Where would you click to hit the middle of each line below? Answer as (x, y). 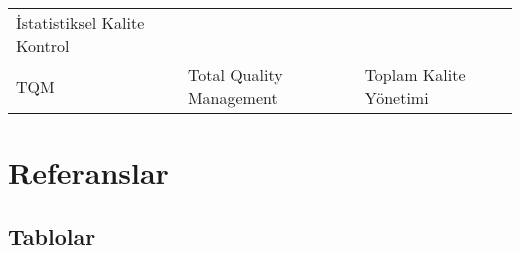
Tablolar (52, 235)
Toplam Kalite (415, 74)
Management (232, 97)
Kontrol (43, 45)
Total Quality (235, 74)
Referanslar (88, 172)
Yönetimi (396, 97)
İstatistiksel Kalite (80, 22)
